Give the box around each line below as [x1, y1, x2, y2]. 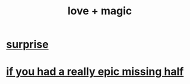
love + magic [67, 4, 132, 18]
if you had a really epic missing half [6, 65, 184, 79]
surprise [6, 38, 49, 51]
